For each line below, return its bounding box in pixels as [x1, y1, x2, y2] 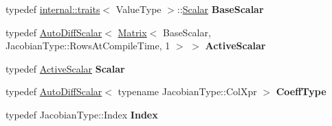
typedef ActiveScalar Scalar [5, 61, 125, 75]
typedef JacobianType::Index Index [5, 107, 158, 121]
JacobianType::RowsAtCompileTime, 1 [5, 38, 170, 53]
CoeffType [276, 84, 327, 99]
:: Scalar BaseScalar [177, 2, 264, 16]
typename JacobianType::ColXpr [118, 84, 257, 99]
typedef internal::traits [5, 2, 100, 16]
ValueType [115, 2, 162, 16]
